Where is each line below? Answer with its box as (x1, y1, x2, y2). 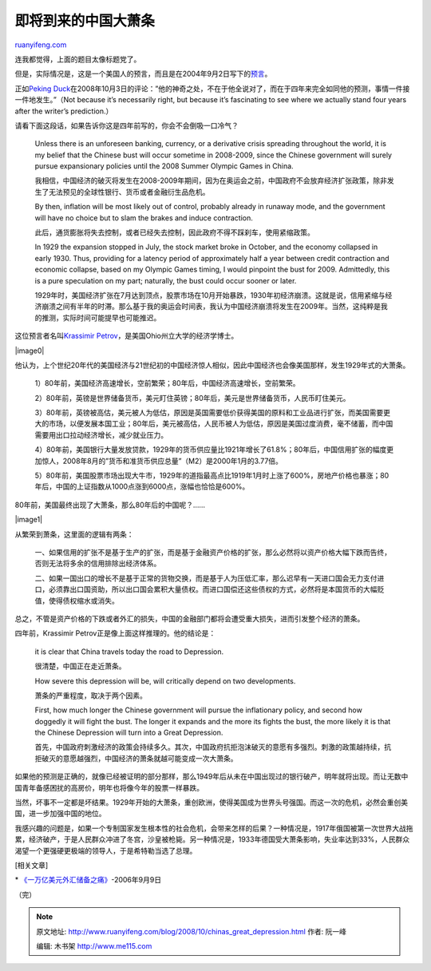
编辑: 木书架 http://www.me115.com (36, 941, 152, 950)
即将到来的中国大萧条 (14, 12, 156, 30)
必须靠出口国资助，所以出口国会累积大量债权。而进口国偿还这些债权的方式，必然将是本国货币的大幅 (48, 585, 378, 594)
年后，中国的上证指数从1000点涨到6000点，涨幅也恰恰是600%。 (34, 482, 250, 491)
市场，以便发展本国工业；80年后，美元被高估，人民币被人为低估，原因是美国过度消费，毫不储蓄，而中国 (48, 419, 393, 429)
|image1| (14, 515, 43, 525)
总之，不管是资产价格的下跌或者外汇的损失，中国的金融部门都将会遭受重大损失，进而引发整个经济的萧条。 (14, 613, 365, 623)
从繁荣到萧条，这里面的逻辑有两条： (14, 529, 134, 539)
